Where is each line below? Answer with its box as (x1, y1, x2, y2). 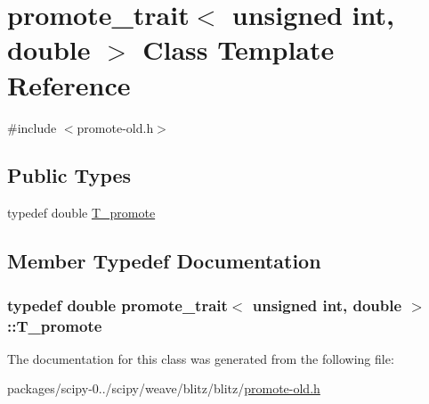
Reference (7, 66, 131, 103)
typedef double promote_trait (7, 293, 228, 316)
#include (7, 118, 57, 136)
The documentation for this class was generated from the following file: (7, 349, 394, 367)
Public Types (7, 161, 132, 189)
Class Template (142, 31, 335, 68)
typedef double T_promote (7, 203, 156, 222)
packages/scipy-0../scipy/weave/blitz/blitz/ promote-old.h (7, 379, 320, 398)
